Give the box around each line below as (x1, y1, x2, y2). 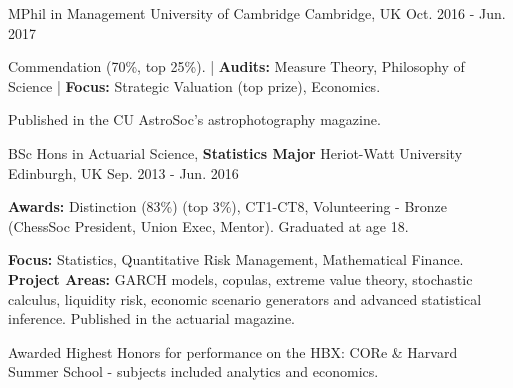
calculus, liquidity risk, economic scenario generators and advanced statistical (8, 288, 482, 309)
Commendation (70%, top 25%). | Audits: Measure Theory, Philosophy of (8, 56, 465, 77)
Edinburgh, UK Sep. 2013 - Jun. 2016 (8, 162, 239, 183)
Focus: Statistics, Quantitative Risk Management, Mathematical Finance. (8, 249, 464, 270)
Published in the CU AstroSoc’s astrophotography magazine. (8, 109, 381, 130)
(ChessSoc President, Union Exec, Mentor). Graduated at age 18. (8, 215, 409, 236)
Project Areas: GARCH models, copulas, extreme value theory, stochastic (8, 268, 473, 289)
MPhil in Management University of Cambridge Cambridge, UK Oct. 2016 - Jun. (8, 3, 506, 23)
